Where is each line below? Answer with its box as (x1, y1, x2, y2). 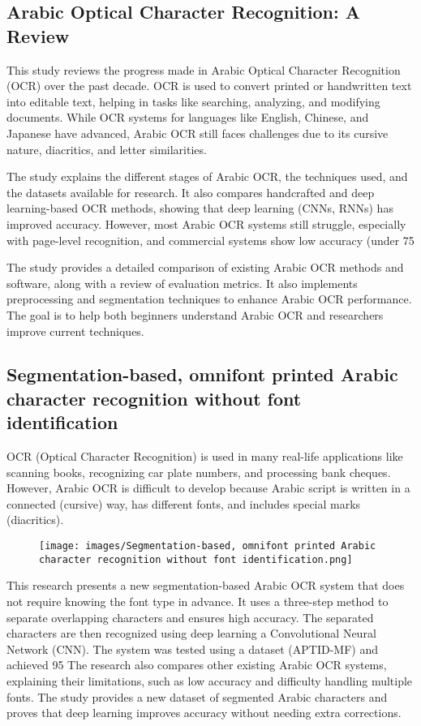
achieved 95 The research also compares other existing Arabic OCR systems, (6, 656, 387, 673)
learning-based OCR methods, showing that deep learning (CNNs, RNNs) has (6, 200, 393, 217)
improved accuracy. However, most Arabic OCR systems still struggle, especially (6, 215, 406, 232)
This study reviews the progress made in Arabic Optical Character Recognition (6, 61, 401, 78)
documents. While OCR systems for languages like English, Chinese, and (6, 109, 369, 126)
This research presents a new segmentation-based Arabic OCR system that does (6, 577, 405, 594)
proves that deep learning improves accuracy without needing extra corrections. (6, 704, 402, 721)
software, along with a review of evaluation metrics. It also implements (6, 274, 358, 291)
